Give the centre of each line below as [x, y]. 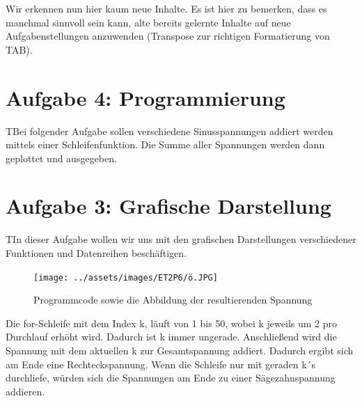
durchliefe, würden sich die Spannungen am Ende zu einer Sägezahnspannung [171, 378]
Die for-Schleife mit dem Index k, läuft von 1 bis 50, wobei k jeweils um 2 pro [172, 323]
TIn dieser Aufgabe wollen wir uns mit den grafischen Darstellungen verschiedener [181, 239]
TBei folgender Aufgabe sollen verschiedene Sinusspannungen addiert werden [170, 131]
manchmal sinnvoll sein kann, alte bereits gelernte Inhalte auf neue [148, 22]
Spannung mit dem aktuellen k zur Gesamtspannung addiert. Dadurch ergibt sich [180, 351]
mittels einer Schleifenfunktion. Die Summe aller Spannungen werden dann [165, 144]
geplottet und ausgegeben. [61, 158]
